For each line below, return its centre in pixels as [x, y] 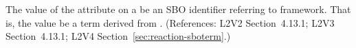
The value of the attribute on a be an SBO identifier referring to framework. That [178, 9]
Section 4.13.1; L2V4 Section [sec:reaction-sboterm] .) [118, 36]
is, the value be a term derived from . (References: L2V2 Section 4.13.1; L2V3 [170, 22]
